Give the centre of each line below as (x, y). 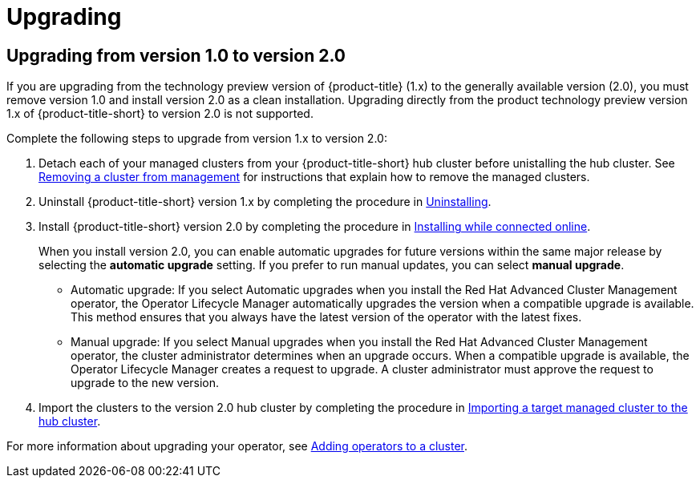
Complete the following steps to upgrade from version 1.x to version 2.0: (197, 139)
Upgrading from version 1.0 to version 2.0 (176, 55)
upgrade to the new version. (145, 383)
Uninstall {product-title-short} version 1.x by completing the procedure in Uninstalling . (265, 202)
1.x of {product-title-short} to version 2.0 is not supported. (160, 114)
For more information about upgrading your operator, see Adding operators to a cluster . (237, 446)
